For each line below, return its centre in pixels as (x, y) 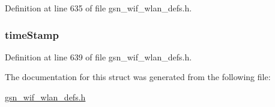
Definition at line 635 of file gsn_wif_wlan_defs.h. (98, 8)
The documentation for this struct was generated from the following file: (138, 77)
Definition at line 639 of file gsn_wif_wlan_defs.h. (98, 56)
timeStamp (32, 34)
